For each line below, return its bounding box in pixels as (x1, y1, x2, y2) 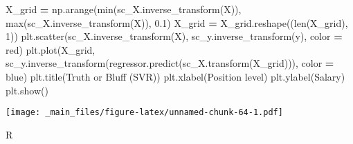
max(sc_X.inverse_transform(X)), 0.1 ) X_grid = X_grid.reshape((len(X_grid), (6, 15, 348, 30)
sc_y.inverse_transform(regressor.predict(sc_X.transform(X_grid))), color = (6, 56, 334, 70)
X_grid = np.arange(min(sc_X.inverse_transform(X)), (6, 2, 242, 16)
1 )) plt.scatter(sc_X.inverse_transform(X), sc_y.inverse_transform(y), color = (6, 29, 343, 43)
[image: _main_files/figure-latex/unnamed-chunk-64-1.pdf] (6, 107, 283, 118)
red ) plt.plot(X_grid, (6, 42, 96, 56)
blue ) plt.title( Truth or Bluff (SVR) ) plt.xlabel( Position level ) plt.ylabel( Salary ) (6, 69, 345, 83)
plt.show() (6, 83, 48, 97)
